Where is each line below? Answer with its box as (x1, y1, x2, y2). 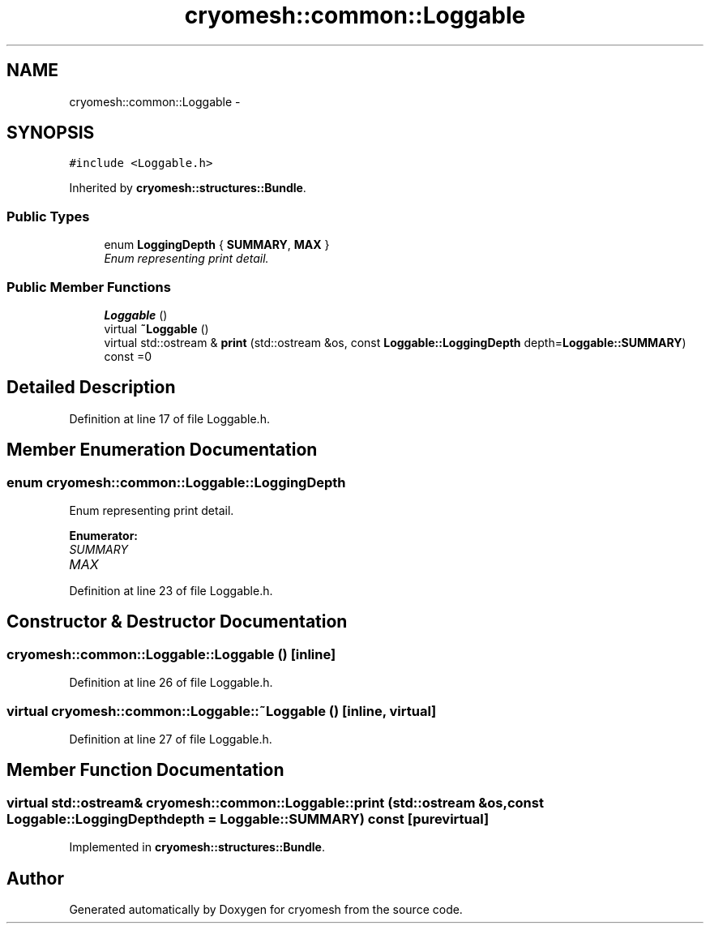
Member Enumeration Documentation (6, 439, 318, 461)
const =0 (104, 349, 152, 363)
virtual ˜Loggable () (104, 321, 209, 336)
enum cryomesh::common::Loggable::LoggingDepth (6, 474, 346, 491)
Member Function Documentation (6, 760, 284, 781)
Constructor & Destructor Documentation (6, 611, 348, 632)
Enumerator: (69, 529, 139, 542)
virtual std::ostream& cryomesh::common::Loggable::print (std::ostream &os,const (6, 794, 544, 811)
